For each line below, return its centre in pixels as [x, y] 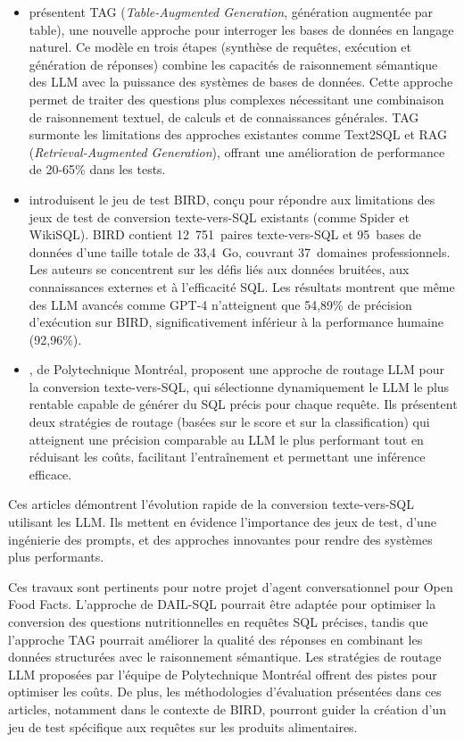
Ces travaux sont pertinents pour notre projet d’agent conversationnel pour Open [231, 586]
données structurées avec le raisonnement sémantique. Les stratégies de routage [225, 657]
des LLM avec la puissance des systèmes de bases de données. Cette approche [241, 82]
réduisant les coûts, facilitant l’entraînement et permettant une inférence [227, 457]
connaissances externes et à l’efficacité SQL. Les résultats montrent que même [242, 286]
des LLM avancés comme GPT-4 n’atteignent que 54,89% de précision [220, 304]
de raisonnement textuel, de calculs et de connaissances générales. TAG [224, 117]
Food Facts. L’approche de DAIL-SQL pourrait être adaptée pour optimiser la [222, 604]
